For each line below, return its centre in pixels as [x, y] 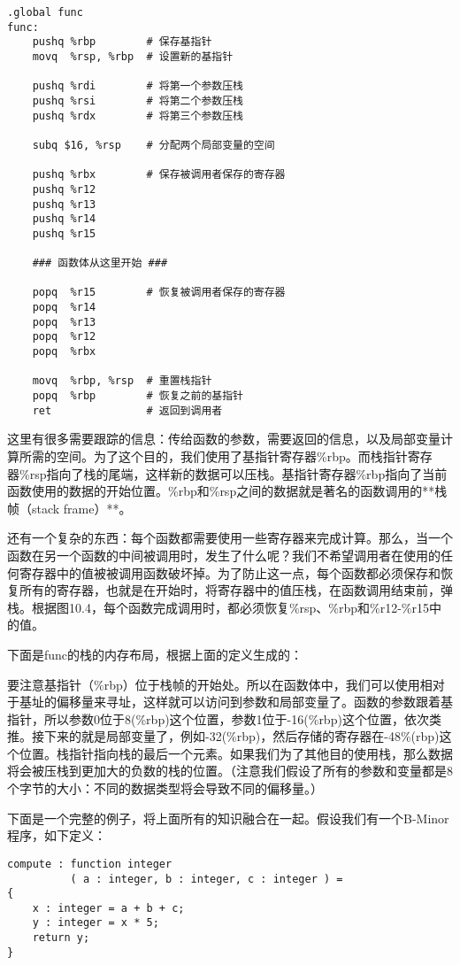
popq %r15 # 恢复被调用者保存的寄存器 [159, 293]
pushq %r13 [64, 204]
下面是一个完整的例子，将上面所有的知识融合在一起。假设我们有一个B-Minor [228, 818]
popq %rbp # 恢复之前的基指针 [138, 396]
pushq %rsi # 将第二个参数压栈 [138, 100]
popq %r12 [64, 337]
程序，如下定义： [57, 835]
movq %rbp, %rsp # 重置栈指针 [122, 381]
